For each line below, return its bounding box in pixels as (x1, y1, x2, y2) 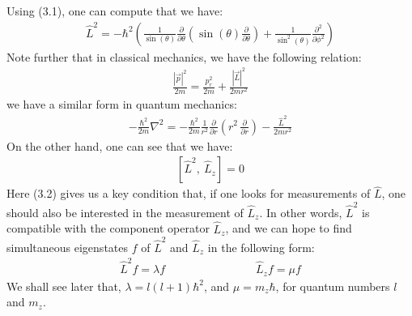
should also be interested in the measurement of (6, 203, 244, 220)
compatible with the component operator (6, 220, 210, 237)
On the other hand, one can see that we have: (6, 137, 233, 154)
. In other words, (259, 203, 342, 220)
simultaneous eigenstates (6, 238, 129, 255)
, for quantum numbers (275, 277, 390, 294)
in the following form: (207, 238, 315, 255)
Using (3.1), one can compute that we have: (6, 2, 223, 19)
